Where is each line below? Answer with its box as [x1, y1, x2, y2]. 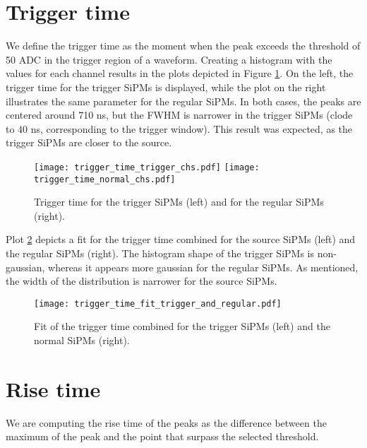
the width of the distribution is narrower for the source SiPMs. [6, 273, 277, 288]
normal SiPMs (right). [34, 333, 130, 347]
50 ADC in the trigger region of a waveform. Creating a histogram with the [6, 52, 332, 66]
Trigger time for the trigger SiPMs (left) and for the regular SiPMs [34, 194, 324, 209]
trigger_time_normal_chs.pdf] [34, 174, 176, 184]
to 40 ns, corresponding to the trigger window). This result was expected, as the [6, 121, 353, 136]
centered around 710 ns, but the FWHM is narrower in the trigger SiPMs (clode [6, 107, 353, 122]
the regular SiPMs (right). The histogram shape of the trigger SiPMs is [6, 245, 314, 260]
